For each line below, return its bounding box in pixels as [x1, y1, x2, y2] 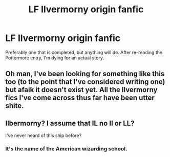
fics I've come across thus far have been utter [5, 94, 155, 102]
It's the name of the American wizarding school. [5, 145, 128, 152]
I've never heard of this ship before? [5, 132, 82, 139]
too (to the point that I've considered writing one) [5, 78, 165, 86]
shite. [5, 101, 24, 110]
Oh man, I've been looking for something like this [5, 70, 165, 78]
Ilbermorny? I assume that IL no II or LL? [5, 119, 135, 127]
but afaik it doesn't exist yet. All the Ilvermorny [5, 85, 158, 94]
